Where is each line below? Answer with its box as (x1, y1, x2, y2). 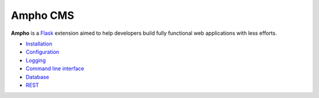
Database (25, 73, 50, 80)
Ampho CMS (11, 9, 74, 22)
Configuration (25, 48, 60, 55)
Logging (25, 57, 46, 64)
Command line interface (25, 65, 84, 72)
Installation (25, 40, 53, 47)
